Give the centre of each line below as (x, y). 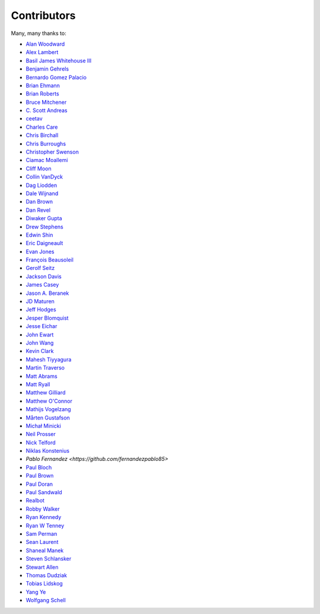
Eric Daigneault (44, 243)
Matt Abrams (41, 376)
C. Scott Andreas (47, 110)
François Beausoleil (50, 260)
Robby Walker (43, 509)
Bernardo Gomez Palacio (56, 77)
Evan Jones (40, 252)
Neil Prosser (41, 434)
